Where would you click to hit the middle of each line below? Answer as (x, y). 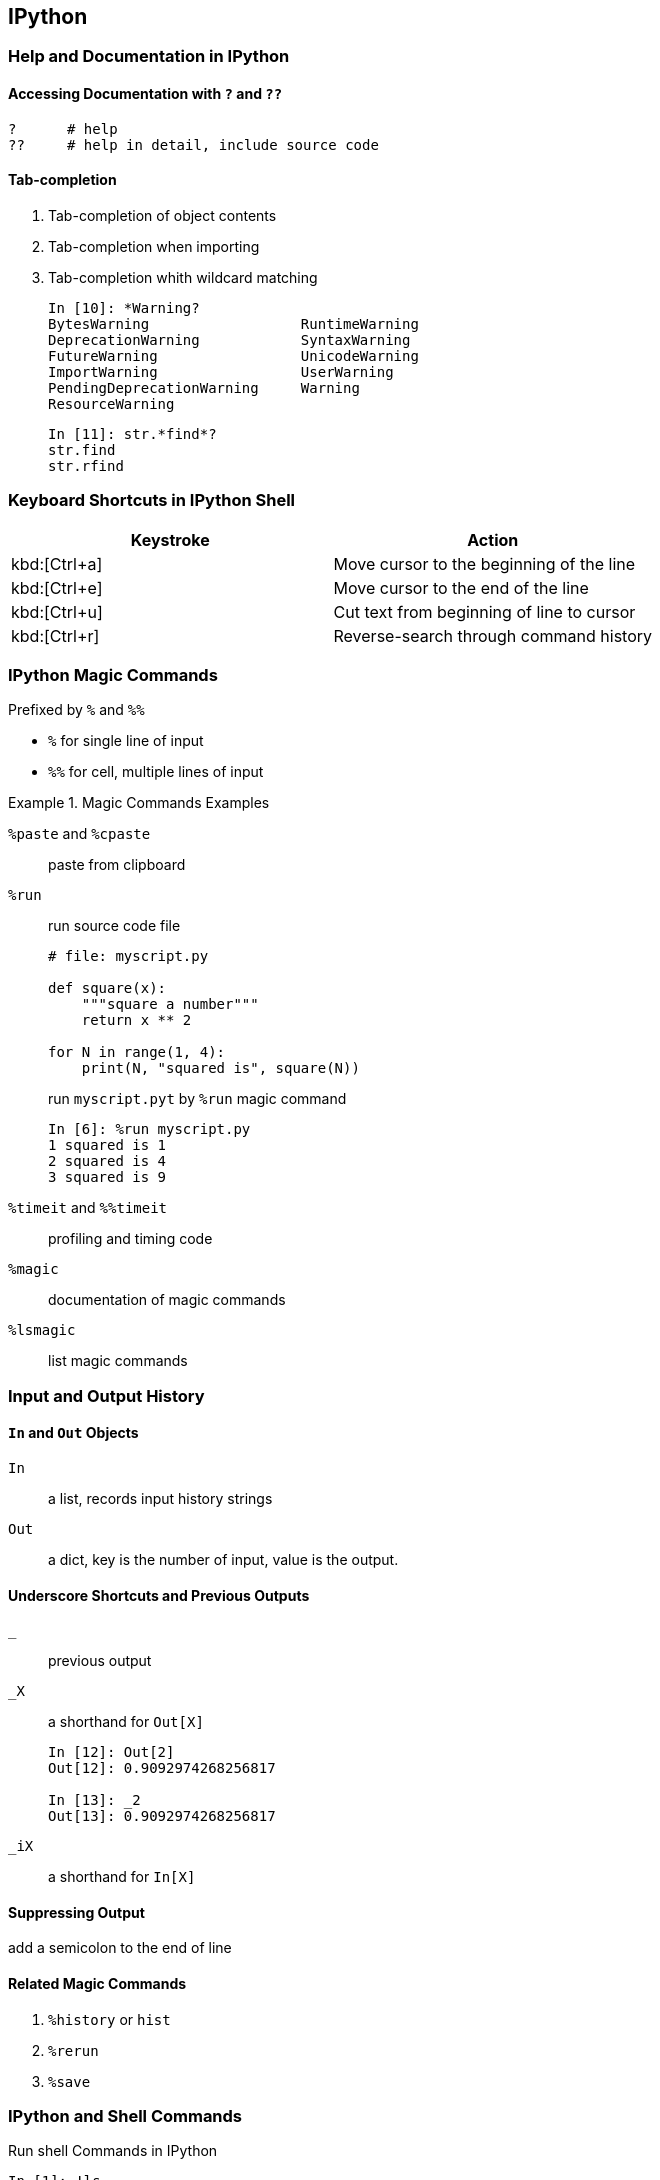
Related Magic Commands (97, 1983)
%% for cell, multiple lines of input (156, 772)
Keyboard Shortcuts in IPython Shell (151, 500)
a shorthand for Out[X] (126, 1722)
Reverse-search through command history (493, 635)
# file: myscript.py (128, 956)
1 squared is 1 (107, 1145)
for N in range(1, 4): (137, 1052)
